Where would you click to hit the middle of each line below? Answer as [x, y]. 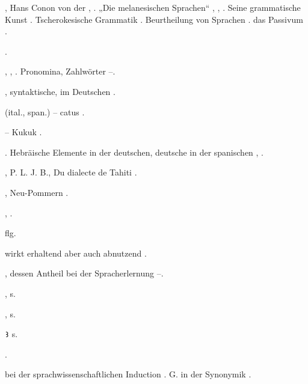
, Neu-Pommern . [37, 192]
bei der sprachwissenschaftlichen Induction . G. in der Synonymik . [128, 374]
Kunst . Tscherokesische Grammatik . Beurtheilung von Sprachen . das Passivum [154, 19]
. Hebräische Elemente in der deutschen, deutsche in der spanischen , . [134, 152]
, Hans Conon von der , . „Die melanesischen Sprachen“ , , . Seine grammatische [153, 7]
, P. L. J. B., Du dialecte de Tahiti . [71, 172]
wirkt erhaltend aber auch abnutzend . [76, 253]
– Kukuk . [23, 132]
